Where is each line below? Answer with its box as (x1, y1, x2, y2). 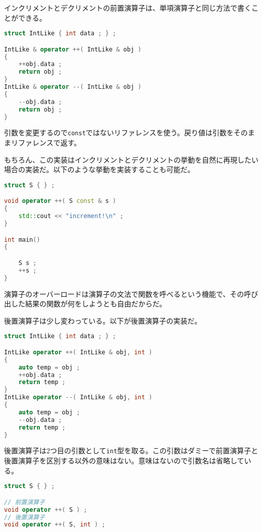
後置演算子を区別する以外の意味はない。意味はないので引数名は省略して (4, 455, 244, 466)
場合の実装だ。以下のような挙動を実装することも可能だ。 (4, 164, 195, 175)
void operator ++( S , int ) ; (4, 521, 106, 528)
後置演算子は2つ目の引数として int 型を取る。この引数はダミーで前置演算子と (4, 445, 258, 456)
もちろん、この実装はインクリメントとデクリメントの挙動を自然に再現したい (4, 154, 258, 165)
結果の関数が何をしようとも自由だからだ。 (25, 298, 167, 309)
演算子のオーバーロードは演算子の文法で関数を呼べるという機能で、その (4, 288, 244, 299)
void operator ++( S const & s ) (4, 197, 117, 205)
